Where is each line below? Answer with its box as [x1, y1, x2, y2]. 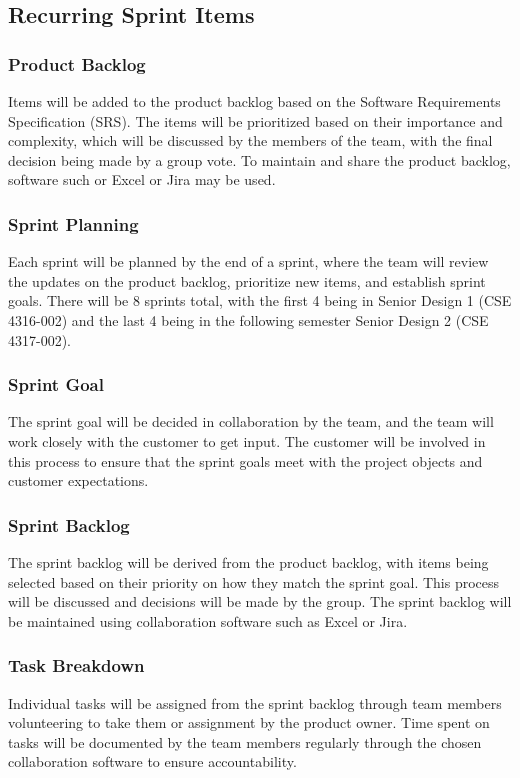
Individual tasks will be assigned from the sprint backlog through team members [8, 692, 502, 713]
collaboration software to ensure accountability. [8, 751, 297, 772]
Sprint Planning [8, 211, 139, 236]
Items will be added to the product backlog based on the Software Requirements [8, 91, 501, 111]
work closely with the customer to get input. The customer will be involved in [8, 430, 486, 451]
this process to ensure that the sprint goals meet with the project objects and [8, 450, 483, 471]
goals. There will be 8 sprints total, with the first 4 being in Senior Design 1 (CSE [8, 290, 512, 311]
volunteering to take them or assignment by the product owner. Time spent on [8, 712, 490, 733]
